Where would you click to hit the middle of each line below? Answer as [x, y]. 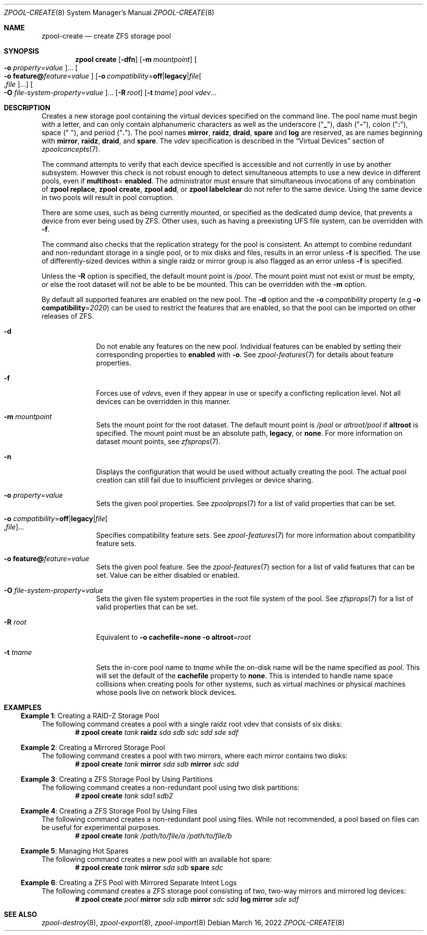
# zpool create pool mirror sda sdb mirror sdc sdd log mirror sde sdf [187, 899]
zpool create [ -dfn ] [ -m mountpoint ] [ [136, 59]
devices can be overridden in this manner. [164, 401]
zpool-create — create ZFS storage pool [106, 36]
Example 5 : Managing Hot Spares [75, 851]
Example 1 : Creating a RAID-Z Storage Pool [90, 716]
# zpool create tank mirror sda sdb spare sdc [149, 867]
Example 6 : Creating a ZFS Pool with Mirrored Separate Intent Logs [129, 883]
